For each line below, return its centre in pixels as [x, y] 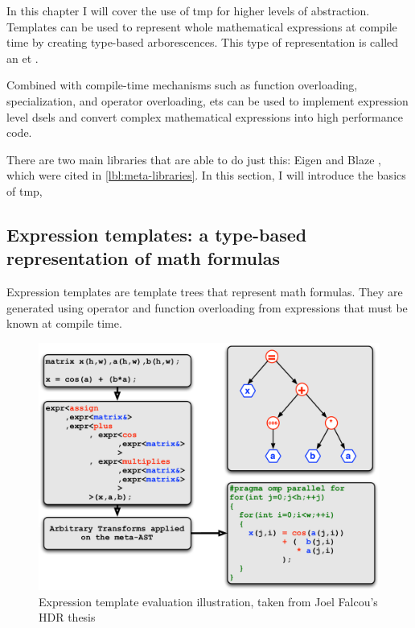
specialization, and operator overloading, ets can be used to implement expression [207, 100]
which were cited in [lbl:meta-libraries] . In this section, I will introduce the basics [206, 175]
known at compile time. [64, 323]
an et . [23, 58]
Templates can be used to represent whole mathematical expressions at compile [202, 26]
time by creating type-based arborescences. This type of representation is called [203, 42]
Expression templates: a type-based [157, 234]
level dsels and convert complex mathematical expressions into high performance [205, 116]
